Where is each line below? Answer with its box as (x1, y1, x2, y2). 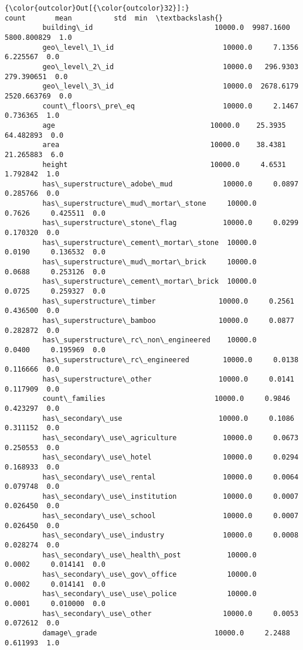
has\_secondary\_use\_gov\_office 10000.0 (42, 570, 257, 579)
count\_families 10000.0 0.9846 (42, 394, 290, 403)
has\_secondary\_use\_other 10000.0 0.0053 (42, 609, 299, 618)
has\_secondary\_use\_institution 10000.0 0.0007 (42, 492, 299, 501)
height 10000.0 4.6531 (42, 160, 286, 169)
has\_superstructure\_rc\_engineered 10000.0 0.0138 (42, 355, 299, 364)
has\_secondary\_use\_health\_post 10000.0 (42, 550, 257, 559)
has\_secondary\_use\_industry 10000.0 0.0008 (42, 531, 299, 540)
